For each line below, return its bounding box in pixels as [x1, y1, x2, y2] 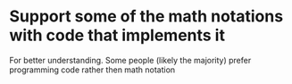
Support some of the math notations [9, 6, 284, 27]
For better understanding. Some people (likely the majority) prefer [9, 55, 252, 65]
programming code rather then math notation [9, 64, 176, 75]
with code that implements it [9, 25, 226, 46]
